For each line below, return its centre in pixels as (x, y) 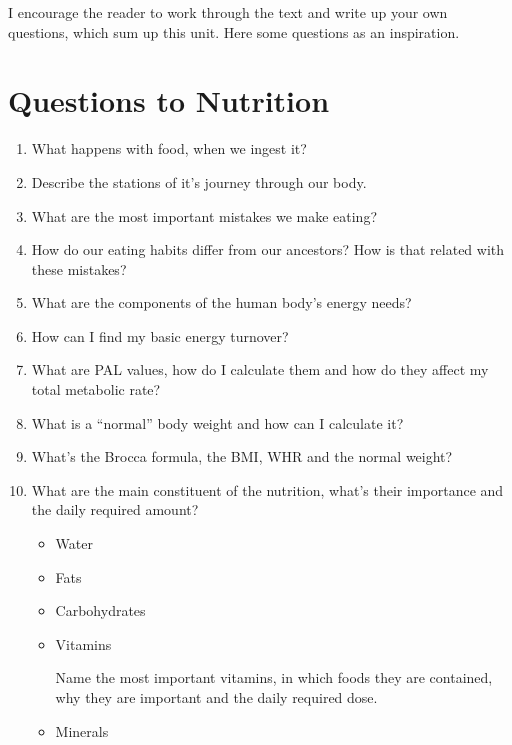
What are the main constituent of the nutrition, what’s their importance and (267, 489)
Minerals (82, 730)
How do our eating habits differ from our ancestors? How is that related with (268, 249)
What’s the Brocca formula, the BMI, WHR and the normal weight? (242, 456)
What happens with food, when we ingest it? (169, 148)
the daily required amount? (115, 509)
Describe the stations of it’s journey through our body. (199, 181)
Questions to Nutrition (169, 100)
